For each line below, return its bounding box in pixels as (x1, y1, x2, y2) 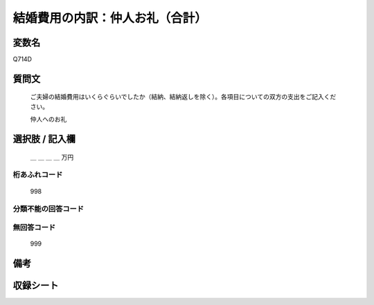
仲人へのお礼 (30, 115, 67, 124)
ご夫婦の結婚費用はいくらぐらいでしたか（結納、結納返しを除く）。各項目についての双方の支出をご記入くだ (30, 93, 337, 101)
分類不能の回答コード (12, 204, 84, 214)
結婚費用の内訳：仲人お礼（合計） (12, 10, 208, 26)
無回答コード (12, 222, 56, 232)
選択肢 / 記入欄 (12, 133, 76, 145)
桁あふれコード (12, 170, 63, 180)
